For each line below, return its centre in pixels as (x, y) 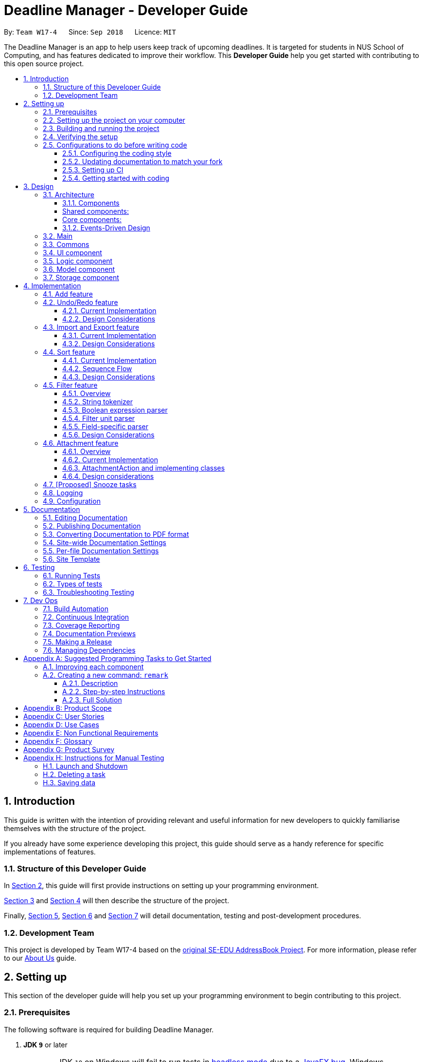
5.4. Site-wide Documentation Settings (105, 542)
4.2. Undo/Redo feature (80, 302)
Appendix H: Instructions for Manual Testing (94, 758)
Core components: (92, 219)
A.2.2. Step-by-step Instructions (114, 691)
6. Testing (39, 567)
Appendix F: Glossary (58, 741)
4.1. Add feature (68, 294)
